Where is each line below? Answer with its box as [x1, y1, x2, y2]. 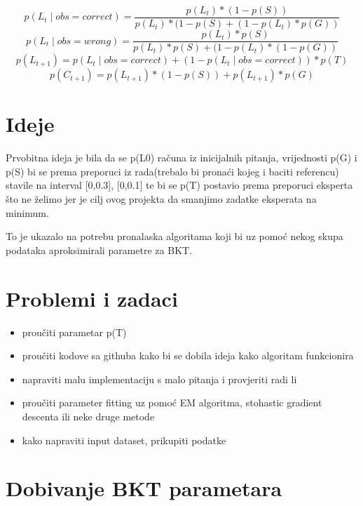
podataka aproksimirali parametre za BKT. [6, 242, 193, 257]
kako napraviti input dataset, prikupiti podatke [22, 432, 226, 447]
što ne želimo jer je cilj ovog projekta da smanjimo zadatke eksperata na [6, 192, 317, 206]
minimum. [6, 205, 49, 220]
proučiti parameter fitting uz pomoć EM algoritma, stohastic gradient [22, 395, 322, 410]
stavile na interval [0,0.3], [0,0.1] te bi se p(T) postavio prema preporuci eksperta [6, 178, 353, 192]
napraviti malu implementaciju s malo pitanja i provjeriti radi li [22, 371, 297, 386]
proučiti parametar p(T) [22, 324, 127, 339]
